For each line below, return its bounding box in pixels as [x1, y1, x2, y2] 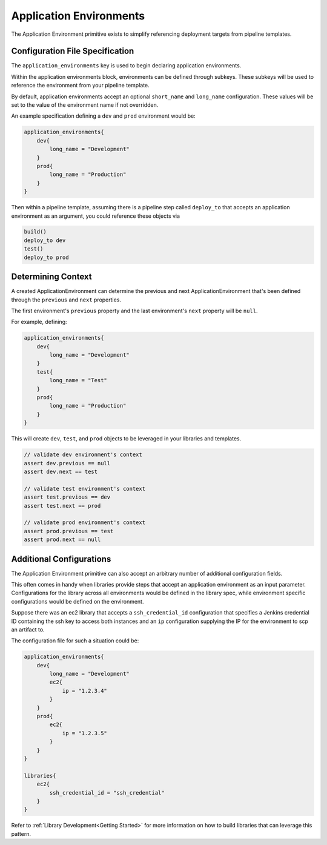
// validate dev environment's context [24, 451, 142, 458]
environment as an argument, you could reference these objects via [11, 212, 180, 220]
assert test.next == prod [24, 502, 101, 509]
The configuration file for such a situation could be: [11, 637, 139, 644]
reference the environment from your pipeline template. [11, 82, 150, 89]
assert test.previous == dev [24, 494, 111, 500]
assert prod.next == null [24, 536, 101, 543]
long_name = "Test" [49, 377, 107, 384]
